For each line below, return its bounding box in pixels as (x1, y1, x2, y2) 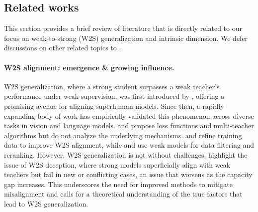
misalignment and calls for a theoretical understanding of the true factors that (4, 189, 243, 199)
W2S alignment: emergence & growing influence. (4, 62, 174, 72)
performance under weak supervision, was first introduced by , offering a (4, 91, 225, 101)
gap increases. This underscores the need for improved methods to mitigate (4, 179, 233, 189)
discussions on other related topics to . (4, 42, 121, 53)
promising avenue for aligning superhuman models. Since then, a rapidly (4, 100, 224, 111)
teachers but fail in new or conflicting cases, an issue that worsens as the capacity (4, 169, 253, 180)
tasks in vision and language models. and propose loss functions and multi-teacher (4, 120, 254, 131)
